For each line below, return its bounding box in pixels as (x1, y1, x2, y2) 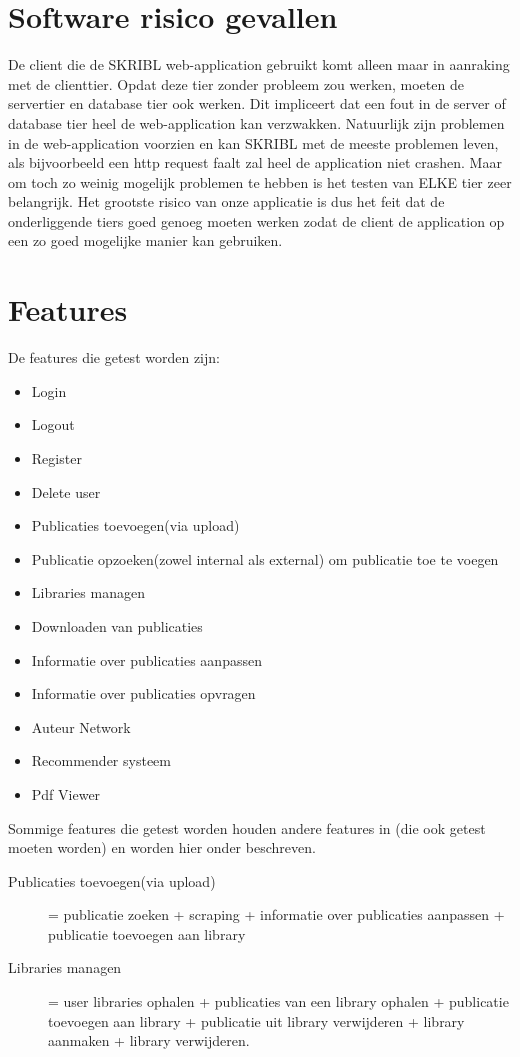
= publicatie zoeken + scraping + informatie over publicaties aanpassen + (48, 904, 505, 925)
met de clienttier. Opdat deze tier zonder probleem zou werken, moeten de (8, 73, 464, 94)
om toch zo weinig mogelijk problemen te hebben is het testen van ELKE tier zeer (8, 171, 512, 192)
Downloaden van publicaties (31, 615, 203, 636)
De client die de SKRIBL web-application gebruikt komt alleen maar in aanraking (8, 54, 510, 75)
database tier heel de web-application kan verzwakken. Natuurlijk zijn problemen (8, 112, 505, 133)
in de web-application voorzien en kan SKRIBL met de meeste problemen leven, (8, 132, 499, 153)
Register (31, 447, 82, 468)
